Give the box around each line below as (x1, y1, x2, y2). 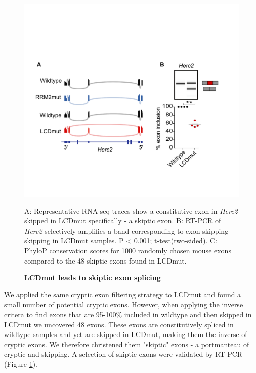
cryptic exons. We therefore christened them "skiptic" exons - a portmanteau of (4, 339, 249, 349)
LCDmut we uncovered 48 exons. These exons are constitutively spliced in (4, 319, 234, 329)
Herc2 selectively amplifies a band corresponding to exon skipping (24, 225, 229, 236)
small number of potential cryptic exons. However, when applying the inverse (4, 299, 243, 310)
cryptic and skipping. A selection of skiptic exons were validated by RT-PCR (4, 349, 243, 359)
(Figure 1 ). (4, 359, 37, 369)
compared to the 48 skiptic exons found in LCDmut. (24, 255, 187, 266)
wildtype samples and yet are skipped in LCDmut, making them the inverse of (4, 329, 247, 340)
